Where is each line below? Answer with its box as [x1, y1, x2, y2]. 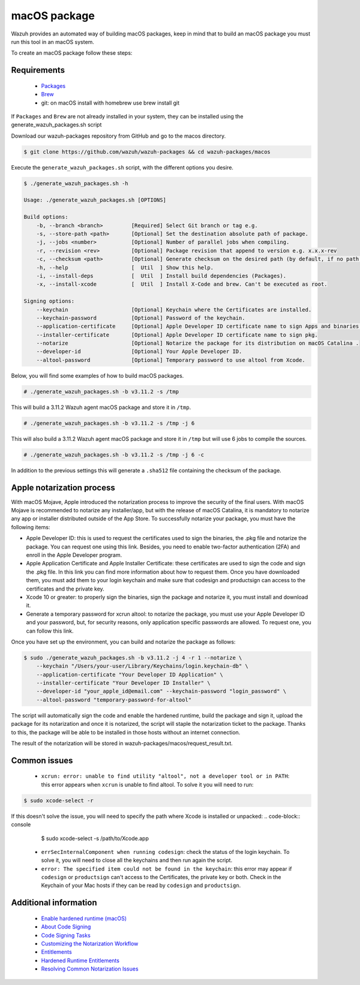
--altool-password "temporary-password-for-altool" [36, 696, 192, 703]
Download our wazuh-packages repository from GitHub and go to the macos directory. [11, 132, 226, 140]
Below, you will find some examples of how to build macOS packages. [11, 372, 184, 379]
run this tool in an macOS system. [11, 38, 94, 45]
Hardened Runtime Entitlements [41, 957, 120, 964]
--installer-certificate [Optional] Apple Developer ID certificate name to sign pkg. [36, 331, 318, 338]
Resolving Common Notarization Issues [41, 965, 139, 972]
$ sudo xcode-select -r [23, 797, 94, 804]
